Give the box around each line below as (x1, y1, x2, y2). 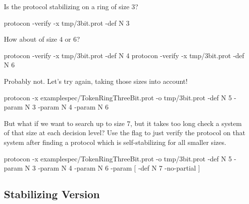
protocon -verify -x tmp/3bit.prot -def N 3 (4, 17, 130, 28)
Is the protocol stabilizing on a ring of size (4, 1, 129, 11)
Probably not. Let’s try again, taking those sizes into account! (4, 76, 188, 86)
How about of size (4, 34, 57, 44)
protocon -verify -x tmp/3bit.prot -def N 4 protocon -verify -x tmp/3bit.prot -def (4, 50, 245, 60)
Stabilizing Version (4, 187, 100, 202)
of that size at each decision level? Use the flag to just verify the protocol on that (4, 127, 246, 138)
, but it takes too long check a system (130, 118, 242, 128)
